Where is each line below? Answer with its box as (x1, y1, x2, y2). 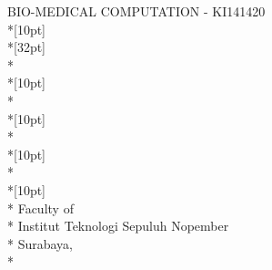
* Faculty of (7, 198, 74, 217)
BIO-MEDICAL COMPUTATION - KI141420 (7, 2, 266, 20)
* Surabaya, (7, 234, 74, 253)
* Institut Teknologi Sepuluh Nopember (7, 216, 229, 235)
